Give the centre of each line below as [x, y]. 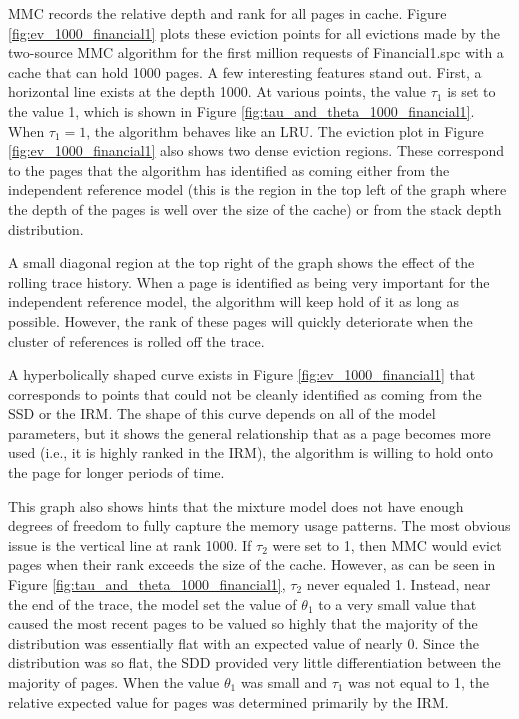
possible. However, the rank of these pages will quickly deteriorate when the [240, 320]
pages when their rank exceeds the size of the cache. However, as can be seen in [252, 564]
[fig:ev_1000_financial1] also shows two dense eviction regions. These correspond [256, 150]
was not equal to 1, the [418, 682]
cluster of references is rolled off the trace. [136, 340]
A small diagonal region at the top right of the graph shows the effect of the [241, 262]
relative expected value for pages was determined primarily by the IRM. [228, 701]
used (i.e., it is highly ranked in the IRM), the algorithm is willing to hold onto [251, 452]
